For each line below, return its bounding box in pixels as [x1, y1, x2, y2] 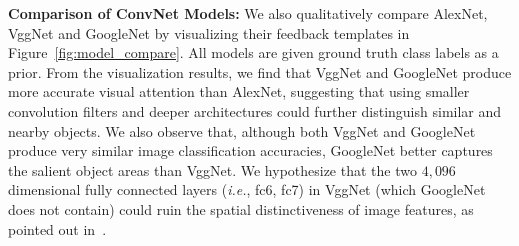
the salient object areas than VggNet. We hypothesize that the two [8, 159, 417, 180]
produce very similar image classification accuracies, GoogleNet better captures [8, 140, 493, 161]
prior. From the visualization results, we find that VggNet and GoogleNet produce [8, 61, 512, 82]
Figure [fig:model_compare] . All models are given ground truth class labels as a [8, 42, 499, 63]
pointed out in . [8, 218, 107, 239]
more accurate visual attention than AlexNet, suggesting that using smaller [8, 81, 470, 102]
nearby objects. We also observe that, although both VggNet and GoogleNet [8, 120, 476, 141]
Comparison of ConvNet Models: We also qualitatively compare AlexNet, [8, 3, 488, 23]
